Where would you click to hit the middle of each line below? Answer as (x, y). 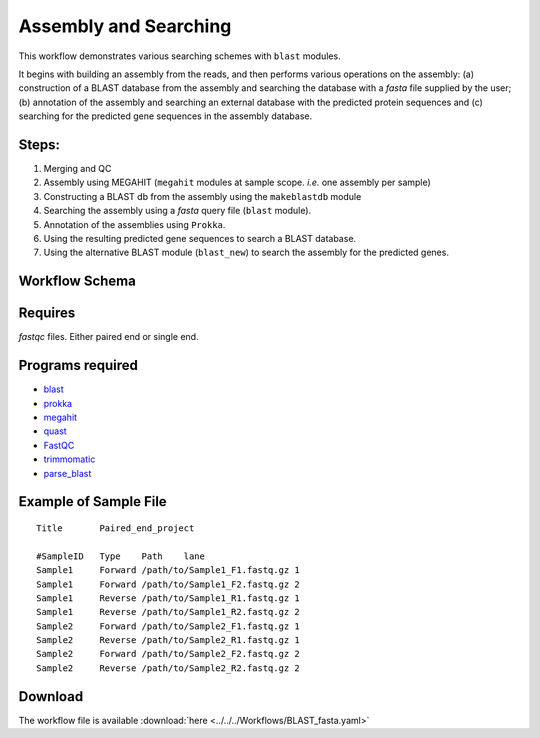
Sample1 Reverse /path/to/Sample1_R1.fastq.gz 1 (168, 598)
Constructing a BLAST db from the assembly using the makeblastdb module (202, 196)
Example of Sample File (92, 501)
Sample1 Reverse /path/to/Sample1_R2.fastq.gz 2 (168, 612)
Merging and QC (77, 169)
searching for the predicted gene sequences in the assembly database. (165, 116)
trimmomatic (69, 459)
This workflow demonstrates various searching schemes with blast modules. (179, 56)
